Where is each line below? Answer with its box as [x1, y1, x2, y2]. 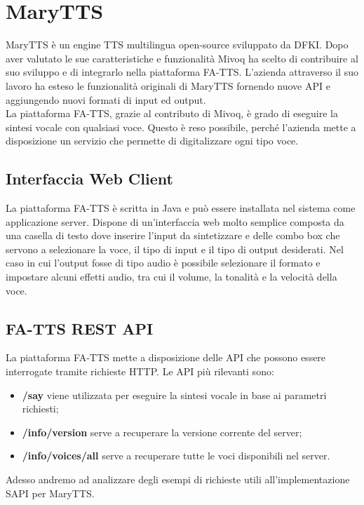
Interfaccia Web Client [6, 168, 173, 189]
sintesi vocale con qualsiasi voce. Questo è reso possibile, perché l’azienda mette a [6, 119, 356, 134]
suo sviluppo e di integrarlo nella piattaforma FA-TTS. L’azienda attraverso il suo [6, 65, 358, 79]
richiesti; [22, 401, 59, 416]
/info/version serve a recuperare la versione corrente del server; [22, 424, 302, 439]
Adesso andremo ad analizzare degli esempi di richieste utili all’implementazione [6, 472, 350, 486]
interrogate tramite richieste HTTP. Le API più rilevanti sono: [6, 364, 274, 379]
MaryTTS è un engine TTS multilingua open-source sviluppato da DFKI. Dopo [6, 37, 349, 52]
